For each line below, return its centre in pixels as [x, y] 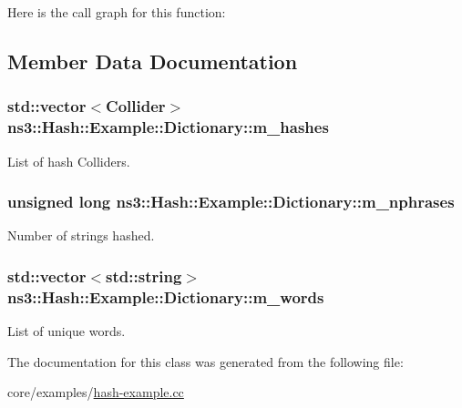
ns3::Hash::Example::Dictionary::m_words [166, 296]
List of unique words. [67, 331]
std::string [144, 275]
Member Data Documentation [153, 61]
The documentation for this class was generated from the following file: [205, 361]
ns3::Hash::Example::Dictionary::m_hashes [168, 127]
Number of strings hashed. [81, 235]
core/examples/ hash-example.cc [96, 392]
